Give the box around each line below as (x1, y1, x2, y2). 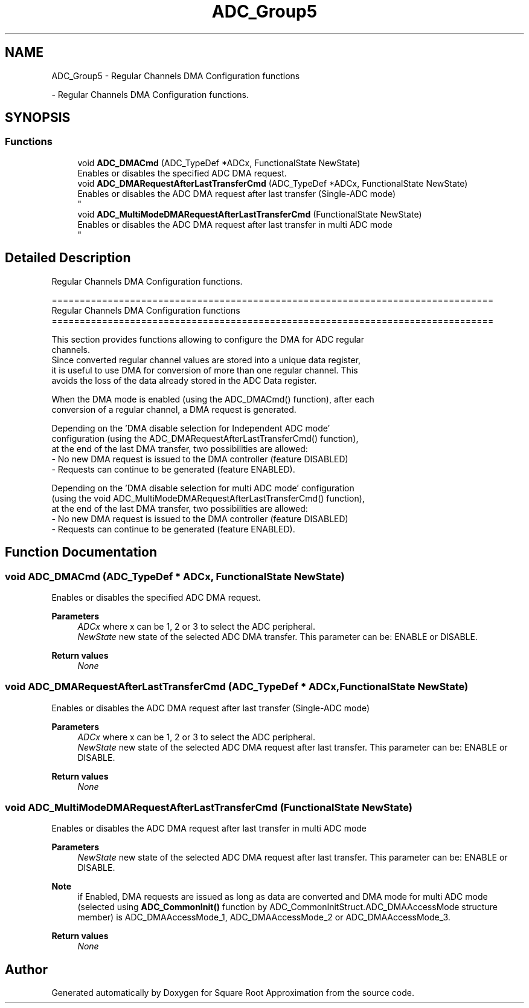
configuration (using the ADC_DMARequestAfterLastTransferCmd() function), (51, 433, 359, 444)
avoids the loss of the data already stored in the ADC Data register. (51, 375, 317, 386)
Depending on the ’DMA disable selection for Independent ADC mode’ (51, 422, 330, 433)
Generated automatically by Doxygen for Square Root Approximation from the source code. (51, 987, 414, 998)
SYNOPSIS (5, 110, 71, 126)
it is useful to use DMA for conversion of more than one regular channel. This (51, 364, 358, 375)
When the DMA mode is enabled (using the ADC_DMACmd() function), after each (51, 393, 374, 404)
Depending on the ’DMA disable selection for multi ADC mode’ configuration (51, 482, 354, 493)
